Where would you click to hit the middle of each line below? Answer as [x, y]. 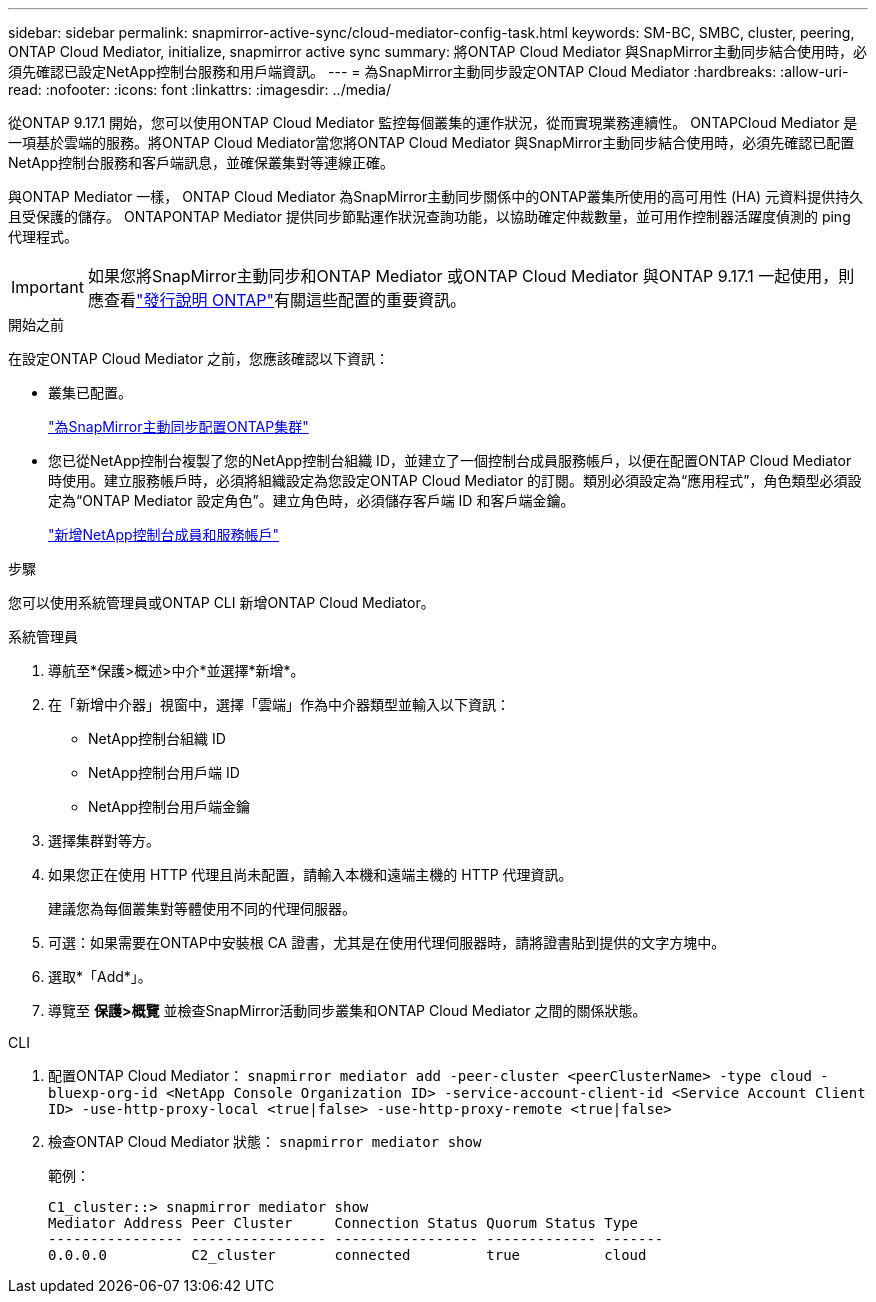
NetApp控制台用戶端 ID [164, 772]
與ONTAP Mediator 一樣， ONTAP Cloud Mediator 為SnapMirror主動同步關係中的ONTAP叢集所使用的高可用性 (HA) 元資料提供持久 [436, 196]
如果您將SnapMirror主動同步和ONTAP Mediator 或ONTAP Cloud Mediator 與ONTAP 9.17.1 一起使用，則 [471, 276]
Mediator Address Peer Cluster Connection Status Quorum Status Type [343, 1223]
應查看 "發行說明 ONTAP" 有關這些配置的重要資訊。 [276, 300]
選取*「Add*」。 [100, 976]
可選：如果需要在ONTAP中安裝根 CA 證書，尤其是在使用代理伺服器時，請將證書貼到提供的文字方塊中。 [387, 942]
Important [47, 287]
